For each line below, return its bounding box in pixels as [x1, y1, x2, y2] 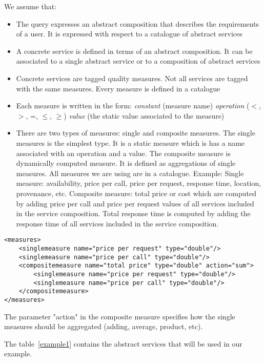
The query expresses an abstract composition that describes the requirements [16, 18, 259, 29]
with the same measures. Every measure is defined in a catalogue [16, 83, 220, 93]
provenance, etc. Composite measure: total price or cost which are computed [16, 187, 256, 198]
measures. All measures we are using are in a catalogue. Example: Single [16, 167, 244, 178]
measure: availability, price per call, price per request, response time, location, [16, 178, 261, 188]
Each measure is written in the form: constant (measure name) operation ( [16, 100, 250, 111]
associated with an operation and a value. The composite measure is [16, 147, 231, 158]
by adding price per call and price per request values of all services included [16, 198, 254, 208]
